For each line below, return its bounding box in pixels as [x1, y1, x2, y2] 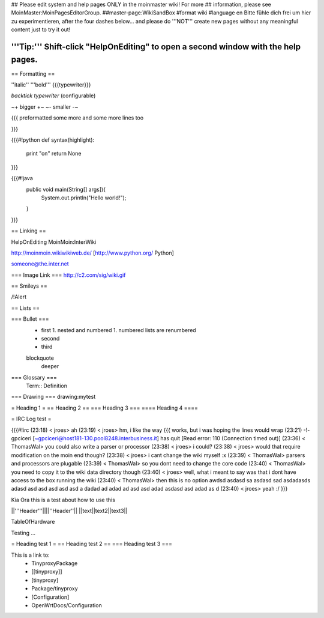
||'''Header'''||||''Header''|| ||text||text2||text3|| [11, 507, 128, 515]
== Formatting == [11, 70, 55, 77]
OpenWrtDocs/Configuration [31, 601, 102, 609]
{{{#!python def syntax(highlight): [11, 136, 95, 144]
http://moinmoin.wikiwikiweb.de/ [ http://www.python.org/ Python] [11, 249, 174, 256]
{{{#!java [11, 175, 33, 182]
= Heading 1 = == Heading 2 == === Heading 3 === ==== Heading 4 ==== [11, 404, 198, 411]
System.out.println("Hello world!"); [41, 194, 127, 201]
